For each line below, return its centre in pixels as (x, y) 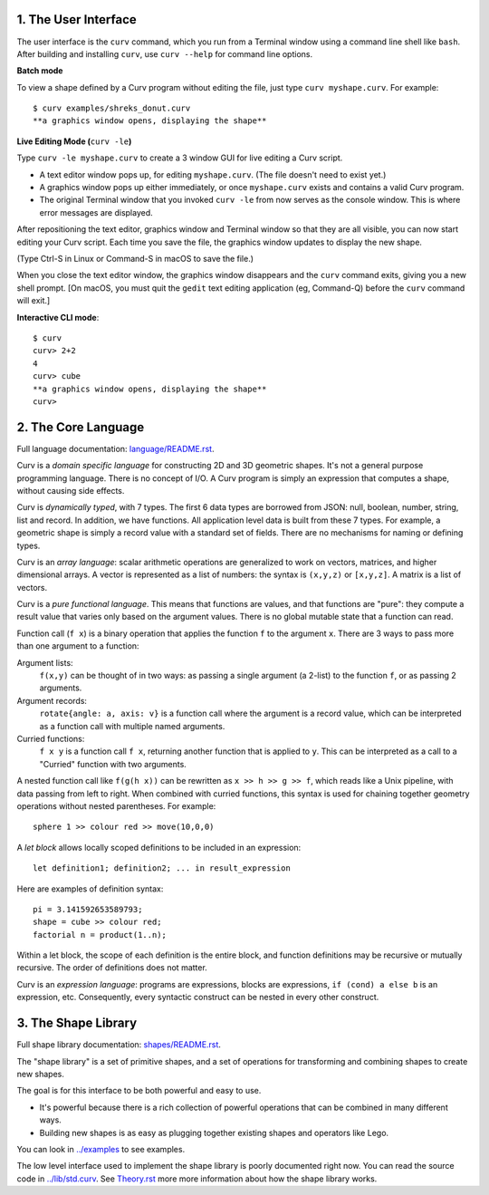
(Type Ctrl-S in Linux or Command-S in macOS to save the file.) (135, 258)
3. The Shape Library (77, 1023)
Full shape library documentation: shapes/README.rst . (119, 1045)
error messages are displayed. (96, 212)
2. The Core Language (81, 427)
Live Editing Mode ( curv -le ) (74, 141)
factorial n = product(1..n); (100, 935)
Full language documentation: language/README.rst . (115, 448)
